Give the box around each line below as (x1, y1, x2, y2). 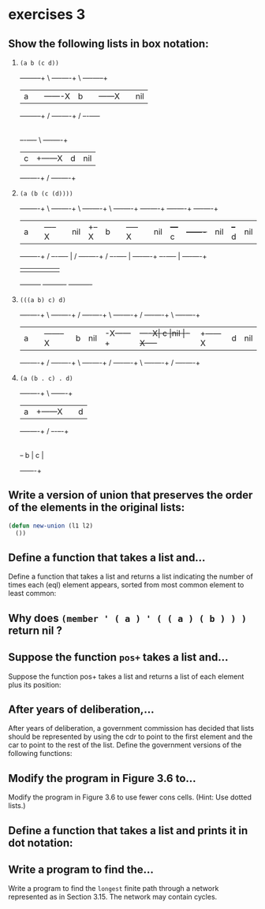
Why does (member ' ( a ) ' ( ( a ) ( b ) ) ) (8, 611, 247, 624)
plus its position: (8, 680, 62, 689)
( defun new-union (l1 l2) (8, 522, 93, 530)
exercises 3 (8, 6, 86, 24)
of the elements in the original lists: (8, 501, 185, 514)
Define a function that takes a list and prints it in (8, 824, 248, 837)
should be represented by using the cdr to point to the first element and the (8, 732, 253, 742)
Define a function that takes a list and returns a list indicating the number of (8, 572, 254, 581)
